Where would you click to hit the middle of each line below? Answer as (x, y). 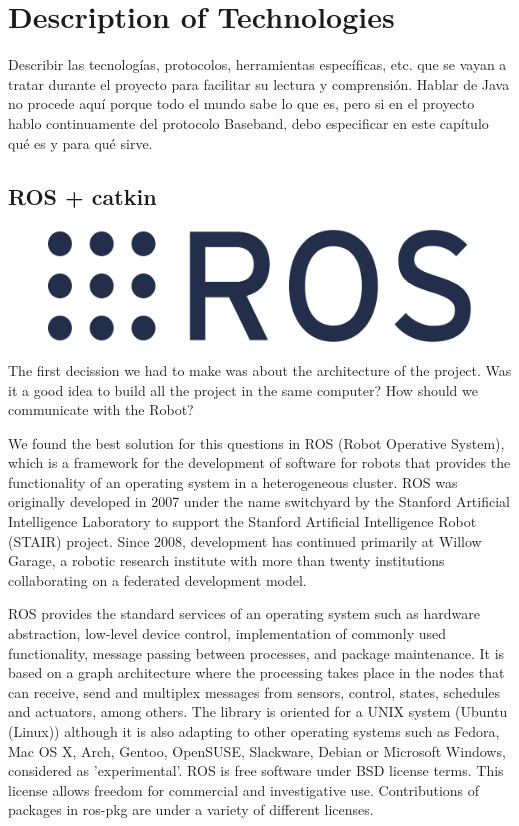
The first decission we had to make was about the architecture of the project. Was (260, 369)
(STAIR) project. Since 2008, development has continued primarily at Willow (245, 540)
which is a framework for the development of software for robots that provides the (259, 462)
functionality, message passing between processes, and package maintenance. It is (256, 652)
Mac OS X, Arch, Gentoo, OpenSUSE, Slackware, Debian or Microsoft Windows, (257, 750)
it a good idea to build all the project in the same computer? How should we (243, 389)
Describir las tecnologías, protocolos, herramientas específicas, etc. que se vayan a (257, 64)
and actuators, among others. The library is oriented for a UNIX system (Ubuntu (258, 711)
